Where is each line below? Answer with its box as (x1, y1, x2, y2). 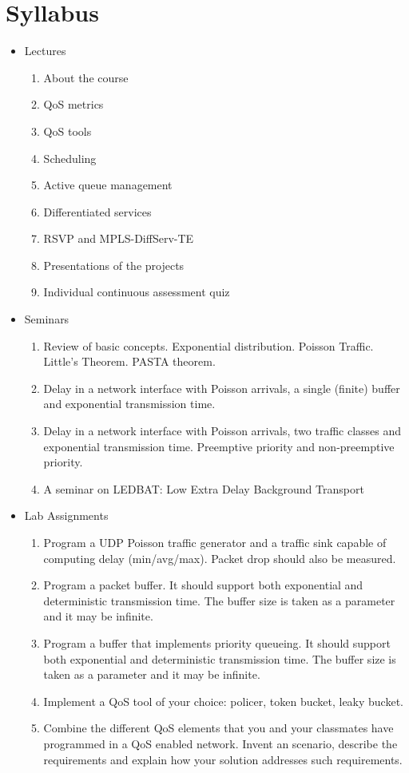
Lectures (24, 42, 66, 59)
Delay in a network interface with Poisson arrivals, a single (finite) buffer (43, 379, 400, 396)
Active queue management (43, 176, 173, 193)
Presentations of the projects (43, 256, 185, 273)
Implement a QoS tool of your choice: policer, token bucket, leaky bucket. (43, 692, 403, 709)
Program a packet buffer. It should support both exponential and (43, 577, 363, 593)
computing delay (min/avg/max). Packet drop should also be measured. (43, 549, 396, 566)
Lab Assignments (24, 507, 109, 524)
